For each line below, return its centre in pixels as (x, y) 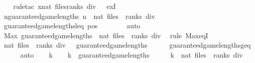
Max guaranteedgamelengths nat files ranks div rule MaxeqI (106, 35)
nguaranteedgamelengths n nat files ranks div (79, 16)
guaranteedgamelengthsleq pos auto (72, 26)
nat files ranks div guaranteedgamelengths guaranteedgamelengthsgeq (127, 45)
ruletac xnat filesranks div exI (64, 6)
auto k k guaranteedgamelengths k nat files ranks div (131, 54)
